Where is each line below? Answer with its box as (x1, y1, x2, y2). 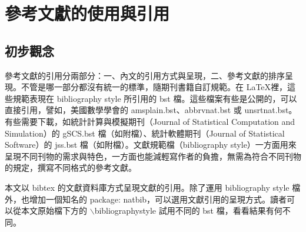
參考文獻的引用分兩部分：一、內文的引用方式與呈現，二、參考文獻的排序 (5, 69, 285, 81)
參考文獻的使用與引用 (5, 1, 170, 25)
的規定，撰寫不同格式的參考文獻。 (5, 161, 137, 174)
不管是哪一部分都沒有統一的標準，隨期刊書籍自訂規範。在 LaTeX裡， (21, 81, 288, 93)
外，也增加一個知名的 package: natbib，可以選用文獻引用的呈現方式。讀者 (5, 193, 287, 205)
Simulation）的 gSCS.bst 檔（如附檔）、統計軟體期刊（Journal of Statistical (5, 127, 285, 139)
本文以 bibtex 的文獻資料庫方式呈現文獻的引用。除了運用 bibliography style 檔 (5, 181, 301, 193)
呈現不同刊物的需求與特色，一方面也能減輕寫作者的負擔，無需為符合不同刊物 (5, 150, 301, 162)
